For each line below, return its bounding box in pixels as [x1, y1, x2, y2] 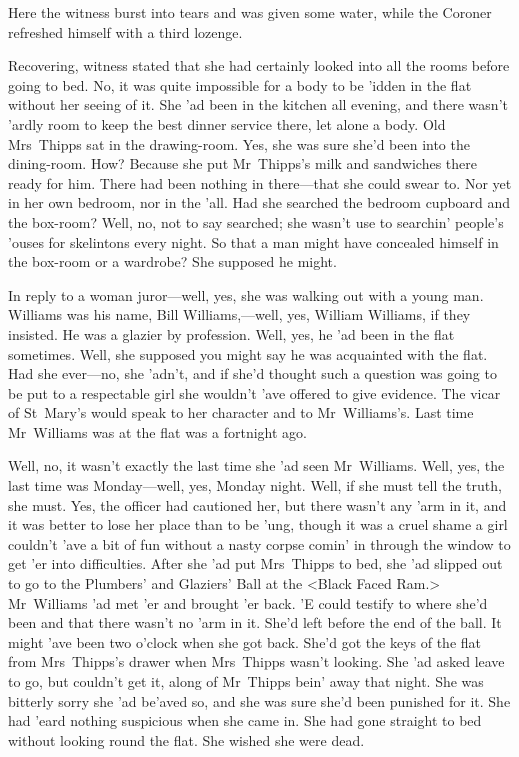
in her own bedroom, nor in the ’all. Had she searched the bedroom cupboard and [8, 192, 511, 213]
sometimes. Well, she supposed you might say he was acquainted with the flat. [8, 343, 488, 364]
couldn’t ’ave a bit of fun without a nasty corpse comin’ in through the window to [8, 533, 511, 554]
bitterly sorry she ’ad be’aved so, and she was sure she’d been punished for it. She [8, 690, 511, 711]
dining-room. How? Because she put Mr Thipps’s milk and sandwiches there [8, 153, 477, 174]
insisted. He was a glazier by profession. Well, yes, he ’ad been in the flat [8, 323, 455, 344]
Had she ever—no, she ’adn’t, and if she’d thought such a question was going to [8, 363, 497, 384]
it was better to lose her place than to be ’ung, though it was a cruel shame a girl [8, 514, 508, 535]
